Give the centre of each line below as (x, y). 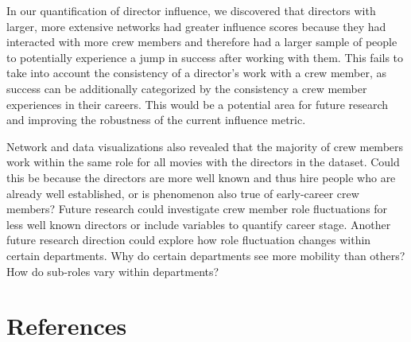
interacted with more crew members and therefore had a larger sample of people (202, 42)
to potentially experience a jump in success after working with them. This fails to (205, 57)
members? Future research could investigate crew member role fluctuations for (197, 209)
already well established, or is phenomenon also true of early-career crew (183, 193)
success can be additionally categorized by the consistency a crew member (187, 88)
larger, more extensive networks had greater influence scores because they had (196, 26)
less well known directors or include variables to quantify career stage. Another (199, 224)
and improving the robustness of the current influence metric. (156, 120)
